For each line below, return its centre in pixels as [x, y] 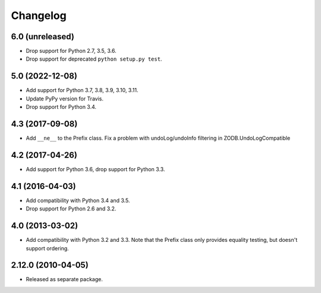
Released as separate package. [64, 279]
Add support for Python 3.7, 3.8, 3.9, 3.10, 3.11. [82, 90]
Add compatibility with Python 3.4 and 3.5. [78, 200]
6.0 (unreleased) [43, 37]
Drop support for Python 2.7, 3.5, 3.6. [71, 51]
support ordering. [48, 248]
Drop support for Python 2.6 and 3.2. [71, 209]
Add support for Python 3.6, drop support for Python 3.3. [95, 169]
